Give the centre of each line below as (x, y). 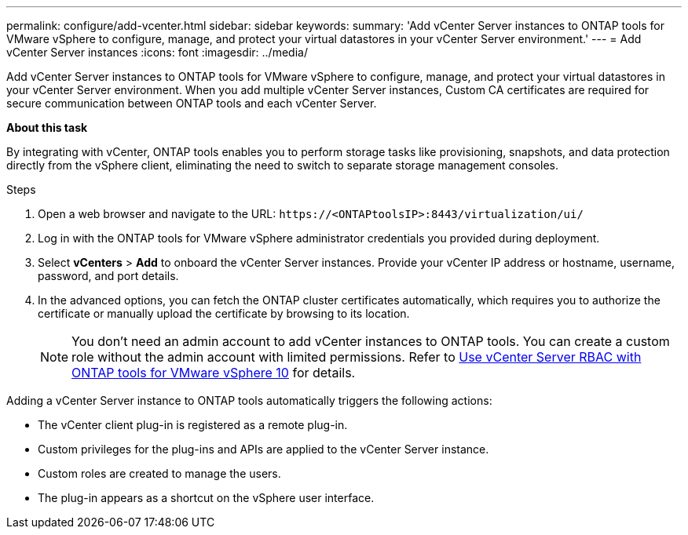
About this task (47, 127)
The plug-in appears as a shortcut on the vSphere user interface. (206, 498)
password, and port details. (108, 276)
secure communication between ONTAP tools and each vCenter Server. (192, 103)
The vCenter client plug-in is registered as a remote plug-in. (193, 425)
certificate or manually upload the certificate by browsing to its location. (224, 313)
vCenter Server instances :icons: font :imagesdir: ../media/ (157, 52)
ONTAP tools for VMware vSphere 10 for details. (214, 373)
